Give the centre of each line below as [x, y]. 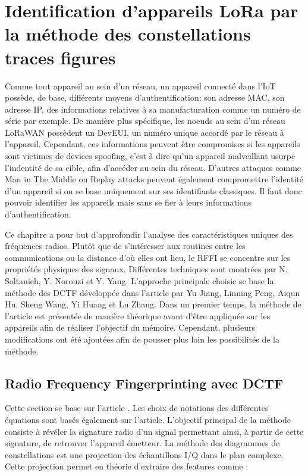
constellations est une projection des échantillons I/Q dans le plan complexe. [144, 454]
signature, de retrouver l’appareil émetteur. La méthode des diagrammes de [142, 443]
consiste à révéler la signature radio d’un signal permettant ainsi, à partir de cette [154, 431]
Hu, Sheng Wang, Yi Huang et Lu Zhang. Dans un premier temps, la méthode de [153, 304]
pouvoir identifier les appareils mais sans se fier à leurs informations [128, 202]
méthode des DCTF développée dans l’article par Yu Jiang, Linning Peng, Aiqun [153, 292]
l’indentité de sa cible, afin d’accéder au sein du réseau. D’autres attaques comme [153, 167]
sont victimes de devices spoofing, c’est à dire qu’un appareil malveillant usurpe [150, 156]
